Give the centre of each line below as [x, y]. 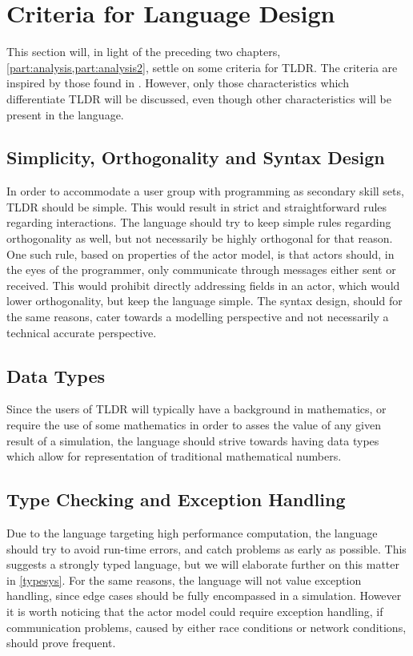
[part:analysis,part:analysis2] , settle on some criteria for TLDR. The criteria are [202, 67]
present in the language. [65, 114]
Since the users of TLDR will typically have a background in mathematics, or [196, 409]
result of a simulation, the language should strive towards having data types [193, 440]
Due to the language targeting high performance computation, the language [192, 533]
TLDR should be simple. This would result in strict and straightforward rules [197, 206]
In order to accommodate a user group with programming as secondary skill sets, [205, 191]
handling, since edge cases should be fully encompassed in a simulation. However [204, 596]
